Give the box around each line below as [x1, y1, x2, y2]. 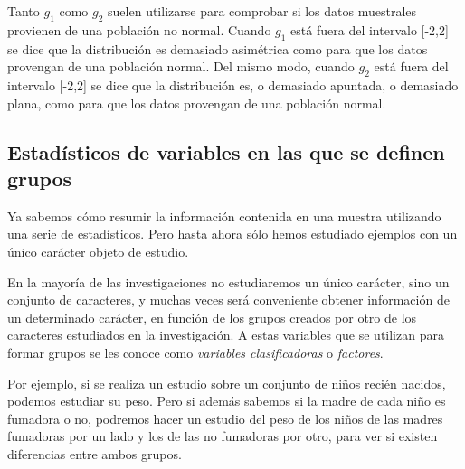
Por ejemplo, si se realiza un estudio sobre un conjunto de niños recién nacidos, [7, 373, 446, 392]
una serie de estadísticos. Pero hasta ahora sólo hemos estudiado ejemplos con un [7, 224, 458, 243]
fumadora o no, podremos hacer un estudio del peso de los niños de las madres [7, 408, 443, 427]
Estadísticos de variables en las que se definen [7, 137, 445, 165]
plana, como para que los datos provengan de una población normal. [7, 93, 386, 112]
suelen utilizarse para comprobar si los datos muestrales [108, 2, 417, 20]
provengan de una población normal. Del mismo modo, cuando [7, 57, 355, 76]
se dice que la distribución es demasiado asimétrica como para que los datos [7, 39, 428, 58]
